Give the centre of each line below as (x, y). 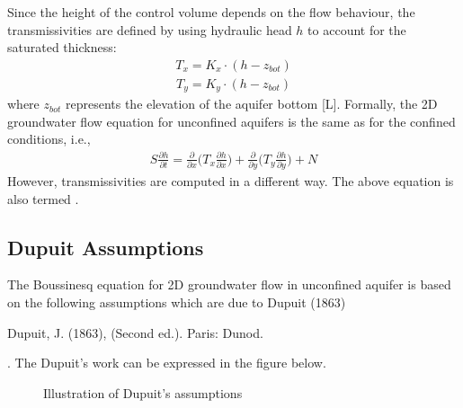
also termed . (43, 198)
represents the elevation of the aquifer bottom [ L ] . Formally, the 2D (251, 104)
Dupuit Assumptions (106, 247)
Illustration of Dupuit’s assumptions (143, 392)
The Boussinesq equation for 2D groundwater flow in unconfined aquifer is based (229, 284)
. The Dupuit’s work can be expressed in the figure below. (167, 363)
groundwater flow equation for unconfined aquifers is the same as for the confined (231, 121)
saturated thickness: (62, 47)
